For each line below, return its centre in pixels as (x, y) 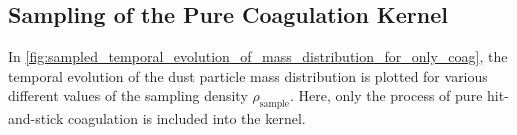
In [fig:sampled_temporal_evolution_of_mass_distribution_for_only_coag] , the (258, 56)
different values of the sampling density (128, 95)
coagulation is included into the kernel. (186, 118)
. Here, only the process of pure (386, 95)
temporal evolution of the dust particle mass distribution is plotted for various (248, 75)
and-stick (36, 118)
